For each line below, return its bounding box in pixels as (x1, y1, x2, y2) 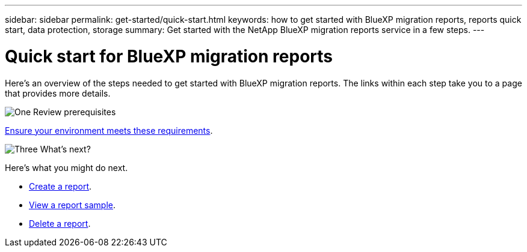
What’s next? (40, 143, 91, 154)
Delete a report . (29, 218, 91, 229)
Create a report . (29, 181, 92, 191)
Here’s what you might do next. (5, 162, 128, 173)
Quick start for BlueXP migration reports (5, 46, 333, 67)
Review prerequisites (33, 106, 116, 117)
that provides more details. (5, 88, 111, 98)
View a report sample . (29, 199, 116, 210)
